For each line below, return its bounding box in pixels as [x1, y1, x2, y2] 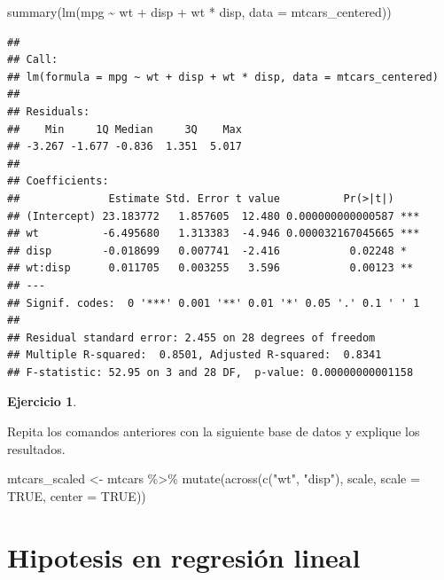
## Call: [7, 53, 58, 67]
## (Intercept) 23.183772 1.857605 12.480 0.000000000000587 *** [7, 209, 420, 223]
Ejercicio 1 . [7, 392, 77, 411]
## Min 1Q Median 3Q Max [7, 122, 242, 136]
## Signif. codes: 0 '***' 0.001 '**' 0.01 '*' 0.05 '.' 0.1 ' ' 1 [7, 296, 420, 310]
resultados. [7, 439, 66, 458]
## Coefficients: [7, 175, 109, 188]
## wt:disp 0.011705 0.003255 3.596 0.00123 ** [7, 262, 414, 275]
